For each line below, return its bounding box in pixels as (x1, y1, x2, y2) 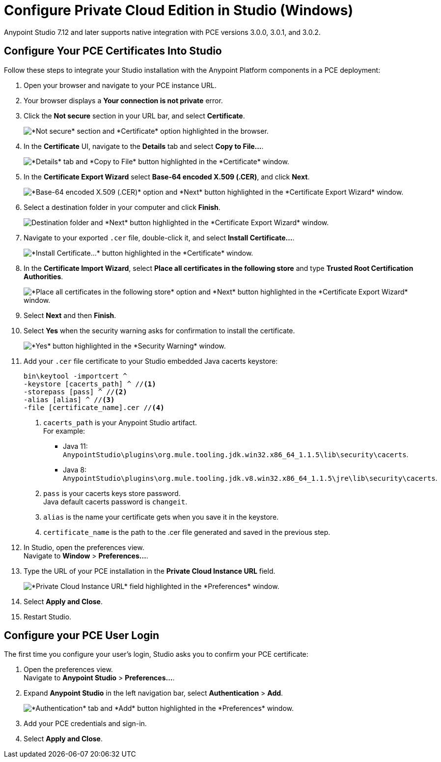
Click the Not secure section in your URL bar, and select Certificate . (24, 111, 245, 120)
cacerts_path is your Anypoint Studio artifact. (43, 418, 197, 427)
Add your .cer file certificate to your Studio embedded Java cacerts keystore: (24, 356, 278, 365)
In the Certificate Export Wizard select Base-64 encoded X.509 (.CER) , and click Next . (24, 172, 310, 181)
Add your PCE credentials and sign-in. (24, 719, 147, 728)
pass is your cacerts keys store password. (43, 489, 181, 498)
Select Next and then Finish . (24, 311, 116, 320)
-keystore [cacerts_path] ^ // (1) (24, 380, 156, 388)
